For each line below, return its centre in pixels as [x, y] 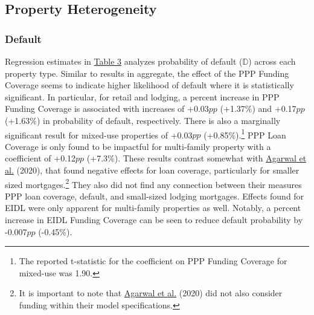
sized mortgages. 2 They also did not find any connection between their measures [153, 183]
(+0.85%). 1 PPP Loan [245, 134]
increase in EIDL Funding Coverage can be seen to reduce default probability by [154, 220]
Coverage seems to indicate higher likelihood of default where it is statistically [149, 85]
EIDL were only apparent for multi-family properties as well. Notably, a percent [153, 208]
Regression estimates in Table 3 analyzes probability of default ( [124, 61]
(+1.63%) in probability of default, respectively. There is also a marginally [143, 120]
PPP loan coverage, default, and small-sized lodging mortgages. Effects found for [155, 196]
